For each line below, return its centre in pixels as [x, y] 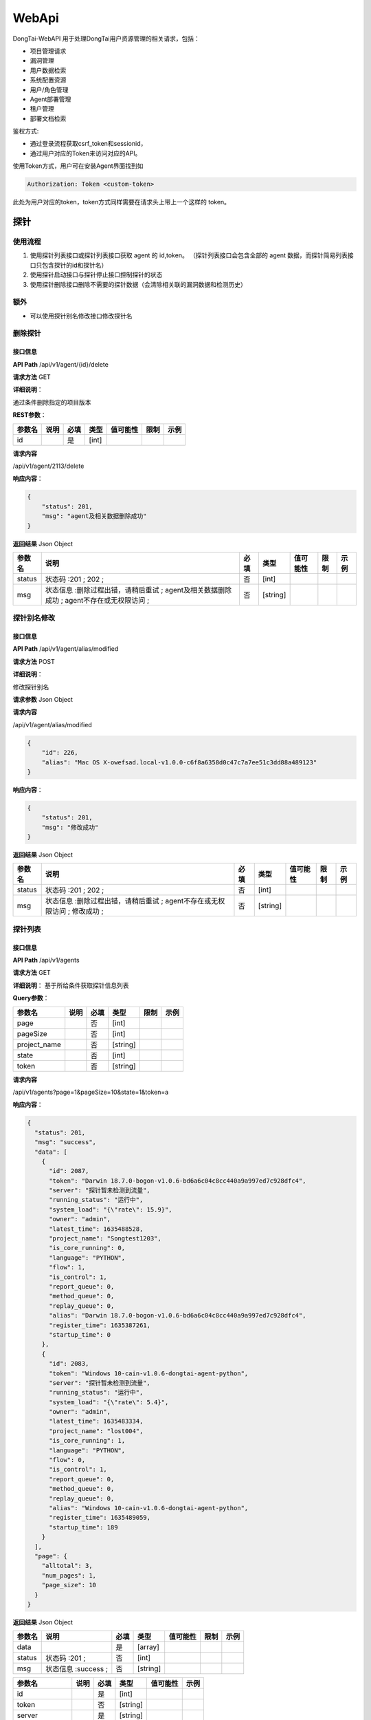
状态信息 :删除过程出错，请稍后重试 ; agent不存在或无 [132, 901]
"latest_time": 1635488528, [96, 1229]
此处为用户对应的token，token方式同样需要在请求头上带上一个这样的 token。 [121, 202]
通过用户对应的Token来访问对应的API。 [86, 153]
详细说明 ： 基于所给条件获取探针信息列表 [71, 985]
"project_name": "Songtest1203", [105, 1239]
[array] [148, 1647]
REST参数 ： [30, 415]
